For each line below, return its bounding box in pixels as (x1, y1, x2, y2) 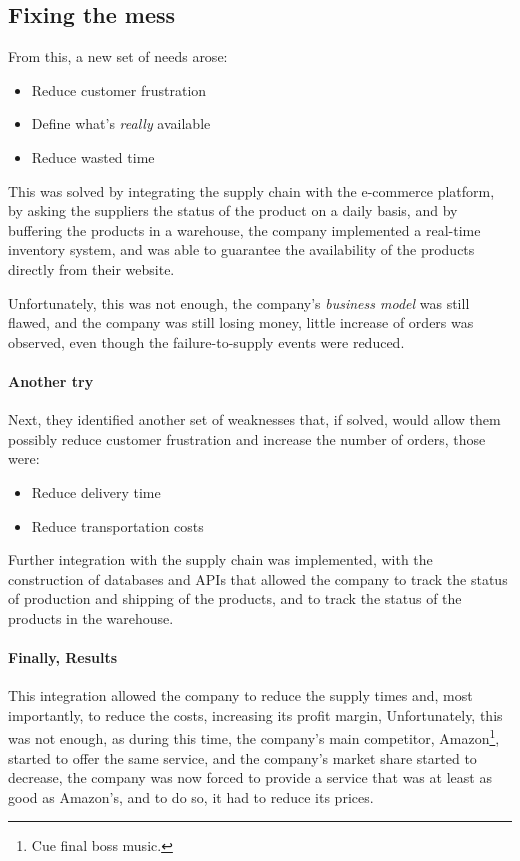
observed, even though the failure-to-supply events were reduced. (8, 331, 405, 352)
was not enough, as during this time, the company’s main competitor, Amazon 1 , (8, 725, 500, 749)
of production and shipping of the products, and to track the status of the (8, 588, 462, 609)
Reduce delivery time (31, 481, 161, 502)
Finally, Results (8, 647, 118, 668)
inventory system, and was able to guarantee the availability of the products (8, 239, 475, 260)
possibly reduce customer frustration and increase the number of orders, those (8, 428, 486, 449)
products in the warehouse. (8, 607, 174, 628)
